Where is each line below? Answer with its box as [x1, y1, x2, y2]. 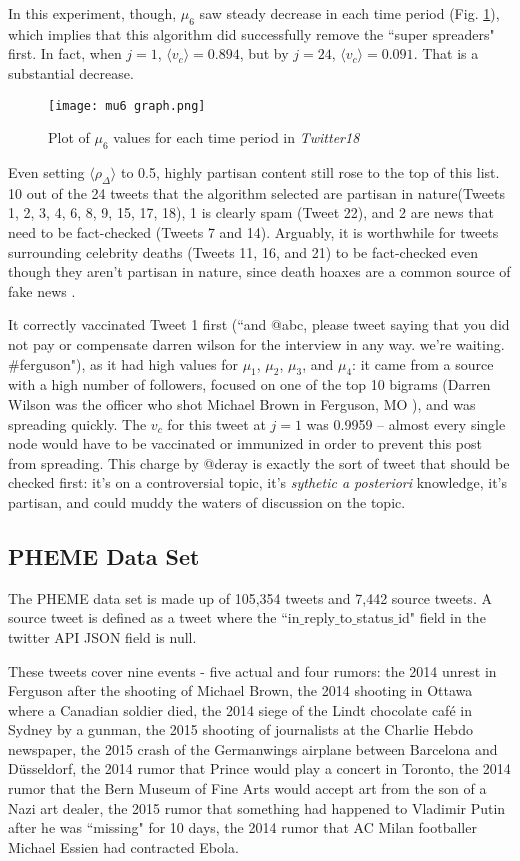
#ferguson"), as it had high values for [8, 353, 238, 374]
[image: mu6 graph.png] [48, 98, 206, 113]
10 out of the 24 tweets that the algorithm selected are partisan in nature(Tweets [8, 182, 506, 203]
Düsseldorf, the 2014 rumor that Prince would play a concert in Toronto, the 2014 [8, 758, 511, 779]
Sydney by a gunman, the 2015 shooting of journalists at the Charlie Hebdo [8, 719, 474, 740]
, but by [239, 43, 289, 64]
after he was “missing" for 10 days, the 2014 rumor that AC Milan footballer [8, 817, 477, 838]
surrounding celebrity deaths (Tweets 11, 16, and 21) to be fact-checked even [8, 241, 479, 262]
